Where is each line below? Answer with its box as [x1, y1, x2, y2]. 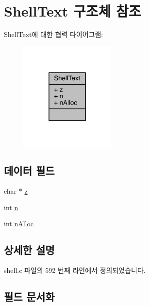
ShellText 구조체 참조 [4, 1, 141, 21]
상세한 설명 [4, 242, 55, 257]
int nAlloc [4, 218, 34, 229]
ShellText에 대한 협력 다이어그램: [4, 29, 103, 39]
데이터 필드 [4, 163, 55, 178]
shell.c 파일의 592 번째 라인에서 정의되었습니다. [4, 265, 146, 275]
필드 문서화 [4, 288, 55, 304]
